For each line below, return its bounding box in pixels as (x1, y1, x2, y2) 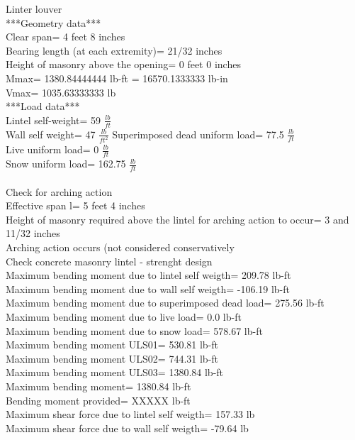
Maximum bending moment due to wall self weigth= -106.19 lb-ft (6, 281, 291, 296)
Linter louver (6, 1, 62, 16)
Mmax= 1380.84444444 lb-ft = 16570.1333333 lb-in (6, 70, 228, 85)
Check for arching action (6, 184, 113, 199)
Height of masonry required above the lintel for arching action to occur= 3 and (6, 211, 349, 226)
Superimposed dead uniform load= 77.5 (112, 126, 284, 141)
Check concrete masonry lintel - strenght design (6, 253, 213, 268)
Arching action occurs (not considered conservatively (6, 240, 235, 255)
